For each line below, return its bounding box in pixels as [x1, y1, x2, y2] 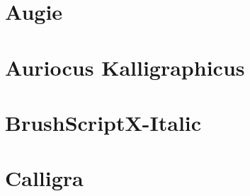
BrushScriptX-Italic [5, 108, 202, 137]
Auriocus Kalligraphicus [5, 52, 245, 81]
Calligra [5, 163, 84, 192]
